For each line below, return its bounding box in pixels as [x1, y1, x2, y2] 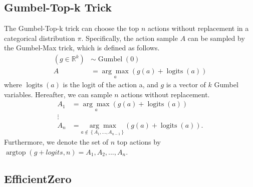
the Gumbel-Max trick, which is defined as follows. [4, 42, 160, 53]
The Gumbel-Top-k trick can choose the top [4, 23, 139, 33]
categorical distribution [4, 32, 75, 43]
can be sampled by [187, 32, 245, 43]
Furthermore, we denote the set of [4, 137, 109, 147]
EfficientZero [4, 171, 72, 186]
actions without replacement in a [148, 23, 249, 33]
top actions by [117, 137, 161, 147]
